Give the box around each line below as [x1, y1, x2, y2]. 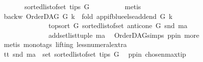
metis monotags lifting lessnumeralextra [3, 39, 127, 49]
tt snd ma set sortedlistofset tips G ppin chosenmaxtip [3, 48, 186, 59]
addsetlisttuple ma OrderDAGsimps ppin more [48, 30, 200, 40]
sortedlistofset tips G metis [24, 1, 141, 11]
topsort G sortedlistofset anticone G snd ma [48, 20, 188, 31]
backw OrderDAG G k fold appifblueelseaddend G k [3, 11, 173, 21]
